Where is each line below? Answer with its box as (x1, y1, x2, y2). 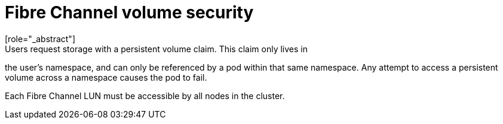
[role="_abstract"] (5, 33, 76, 44)
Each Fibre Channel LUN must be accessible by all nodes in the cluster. (5, 90, 285, 101)
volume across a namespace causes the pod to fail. (5, 72, 207, 82)
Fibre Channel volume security (5, 2, 254, 23)
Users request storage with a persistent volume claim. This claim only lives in (5, 43, 308, 54)
